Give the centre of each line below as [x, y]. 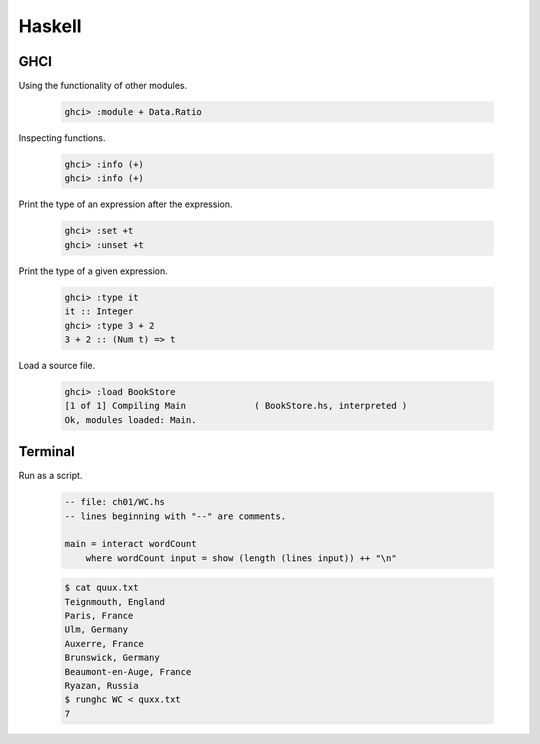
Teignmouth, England [114, 601]
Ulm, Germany [96, 629]
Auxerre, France [104, 643]
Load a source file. [56, 365]
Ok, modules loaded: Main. [130, 419]
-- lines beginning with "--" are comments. [175, 516]
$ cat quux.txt [101, 588]
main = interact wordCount [130, 544]
